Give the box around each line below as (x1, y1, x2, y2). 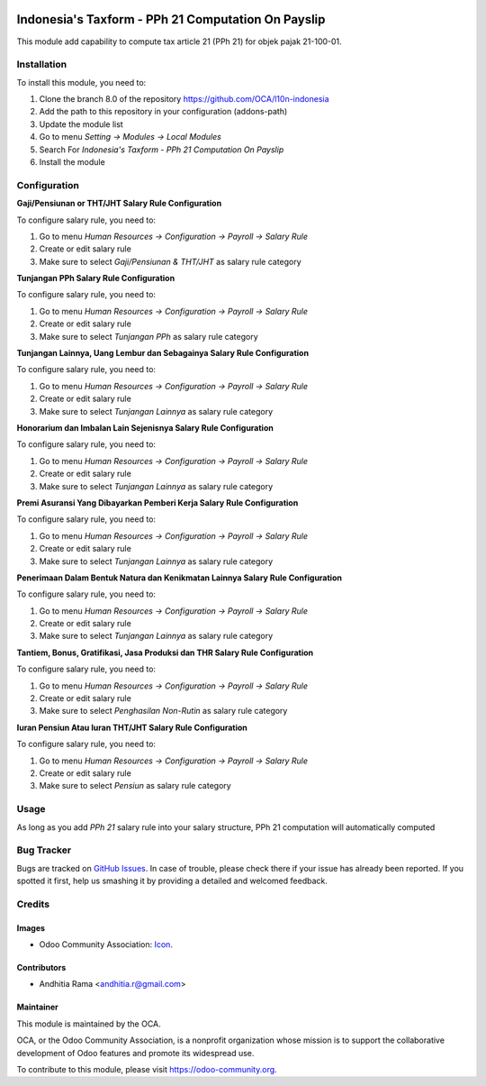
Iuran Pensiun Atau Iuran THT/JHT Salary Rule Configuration (16, 722, 247, 733)
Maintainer (16, 1001, 58, 1013)
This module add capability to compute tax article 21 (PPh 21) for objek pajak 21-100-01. (16, 36, 342, 47)
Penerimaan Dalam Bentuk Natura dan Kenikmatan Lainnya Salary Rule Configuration (16, 572, 342, 583)
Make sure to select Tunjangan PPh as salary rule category (39, 331, 258, 342)
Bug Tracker (16, 844, 72, 856)
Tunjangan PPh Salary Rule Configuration (16, 273, 175, 284)
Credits (16, 898, 49, 910)
